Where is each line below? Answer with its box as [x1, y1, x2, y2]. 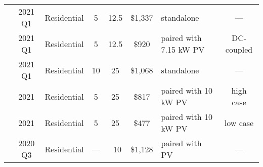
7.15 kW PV [161, 44, 205, 55]
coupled [225, 44, 253, 55]
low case [224, 116, 254, 129]
